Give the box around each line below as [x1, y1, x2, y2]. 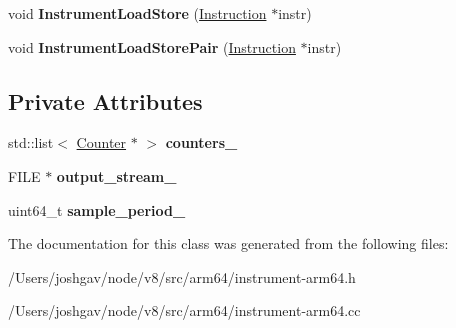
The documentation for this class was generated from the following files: [8, 233, 449, 254]
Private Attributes [8, 85, 203, 116]
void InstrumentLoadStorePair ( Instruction [8, 36, 296, 57]
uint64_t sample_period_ [8, 199, 186, 220]
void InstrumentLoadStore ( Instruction [8, 3, 267, 23]
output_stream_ [56, 165, 177, 186]
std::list [8, 132, 54, 153]
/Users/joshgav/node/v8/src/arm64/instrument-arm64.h [8, 266, 356, 287]
